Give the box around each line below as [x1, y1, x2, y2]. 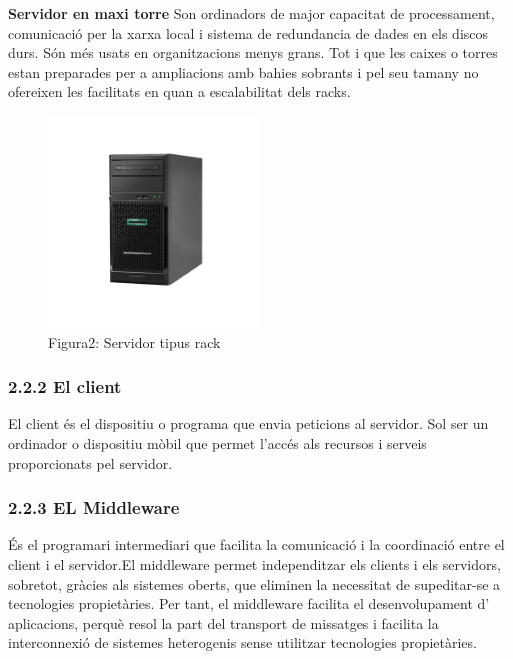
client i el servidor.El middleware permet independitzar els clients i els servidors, [8, 553, 501, 574]
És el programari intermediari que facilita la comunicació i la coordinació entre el [8, 534, 505, 555]
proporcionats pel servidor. [8, 452, 173, 473]
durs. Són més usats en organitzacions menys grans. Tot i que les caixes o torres [8, 42, 498, 63]
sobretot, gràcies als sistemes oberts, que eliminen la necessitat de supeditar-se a [8, 573, 501, 594]
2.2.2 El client [8, 374, 122, 399]
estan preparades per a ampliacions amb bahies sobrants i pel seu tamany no [8, 61, 479, 82]
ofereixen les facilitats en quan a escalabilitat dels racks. [8, 81, 351, 102]
